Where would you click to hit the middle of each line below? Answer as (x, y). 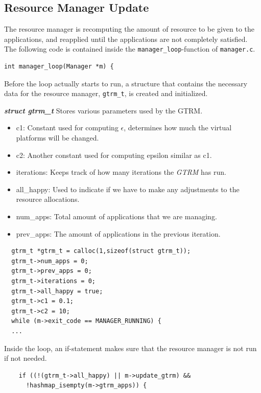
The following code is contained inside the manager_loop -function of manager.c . (130, 49)
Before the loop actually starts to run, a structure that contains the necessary (126, 83)
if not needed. (26, 358)
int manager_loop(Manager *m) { (59, 67)
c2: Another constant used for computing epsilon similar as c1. (114, 155)
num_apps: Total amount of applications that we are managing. (116, 216)
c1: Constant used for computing (67, 128)
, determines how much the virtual (178, 128)
